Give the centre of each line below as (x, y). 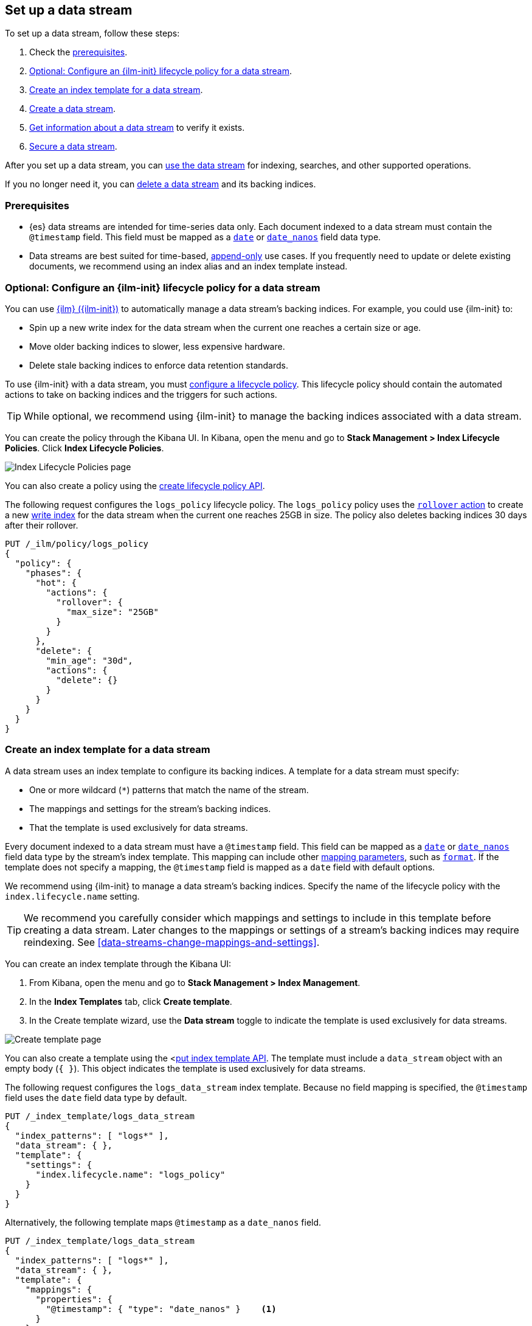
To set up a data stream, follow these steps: (92, 33)
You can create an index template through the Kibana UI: (118, 963)
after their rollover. (42, 525)
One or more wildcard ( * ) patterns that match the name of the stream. (169, 790)
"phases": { (54, 573)
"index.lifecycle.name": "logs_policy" (130, 1174)
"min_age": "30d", (89, 660)
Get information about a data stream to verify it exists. (137, 128)
